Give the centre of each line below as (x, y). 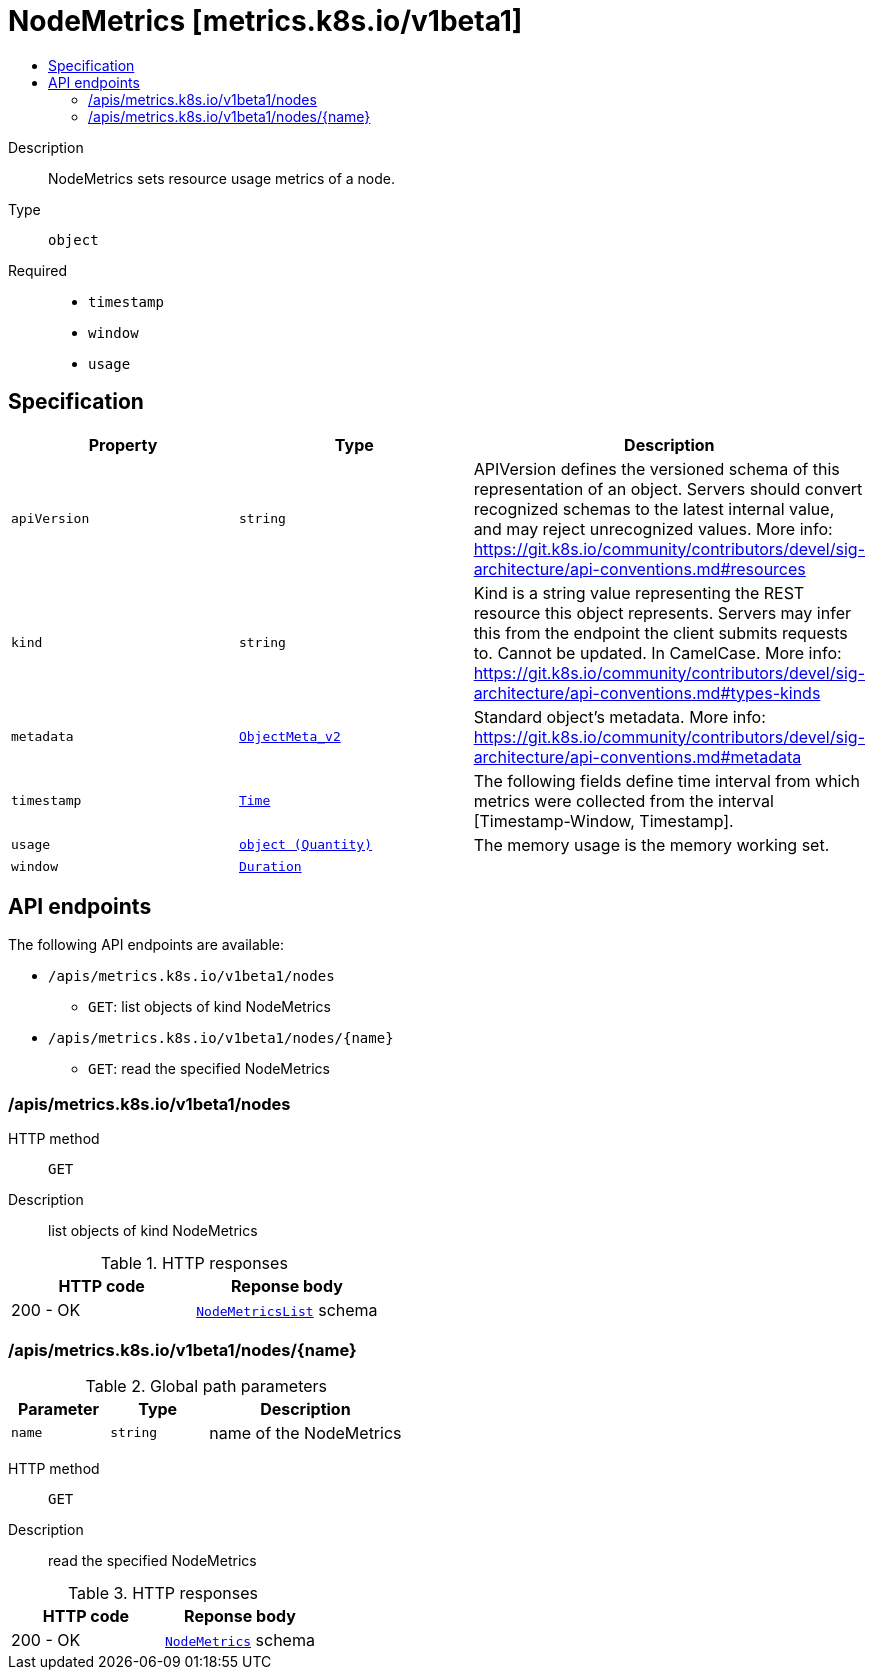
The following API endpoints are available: (146, 945)
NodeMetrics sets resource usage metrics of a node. (221, 178)
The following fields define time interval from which (667, 780)
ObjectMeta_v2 (289, 737)
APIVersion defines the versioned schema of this (656, 468)
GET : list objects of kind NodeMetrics (209, 1007)
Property (123, 444)
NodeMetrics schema (239, 1639)
